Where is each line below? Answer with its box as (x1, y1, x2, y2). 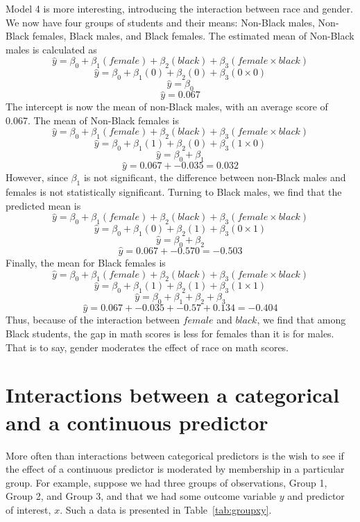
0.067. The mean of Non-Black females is (6, 112, 179, 127)
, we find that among (257, 312, 346, 327)
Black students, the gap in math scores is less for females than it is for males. (6, 326, 334, 341)
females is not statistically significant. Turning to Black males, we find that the (6, 185, 342, 199)
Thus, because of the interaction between (6, 312, 180, 327)
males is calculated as (6, 42, 97, 56)
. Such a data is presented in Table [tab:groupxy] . (60, 502, 272, 516)
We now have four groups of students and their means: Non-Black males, (6, 15, 315, 29)
